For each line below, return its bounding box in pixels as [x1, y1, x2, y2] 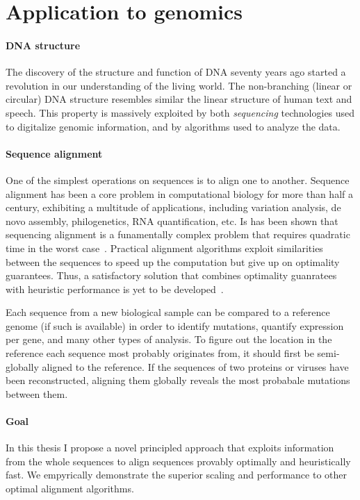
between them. [6, 386, 68, 401]
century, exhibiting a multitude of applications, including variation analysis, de [6, 200, 341, 215]
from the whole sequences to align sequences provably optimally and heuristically [6, 453, 351, 468]
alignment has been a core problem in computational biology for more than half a [6, 186, 353, 201]
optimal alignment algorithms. [6, 481, 134, 496]
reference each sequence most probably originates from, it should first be [6, 346, 314, 360]
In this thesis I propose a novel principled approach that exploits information [6, 440, 334, 455]
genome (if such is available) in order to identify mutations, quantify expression [6, 318, 344, 333]
